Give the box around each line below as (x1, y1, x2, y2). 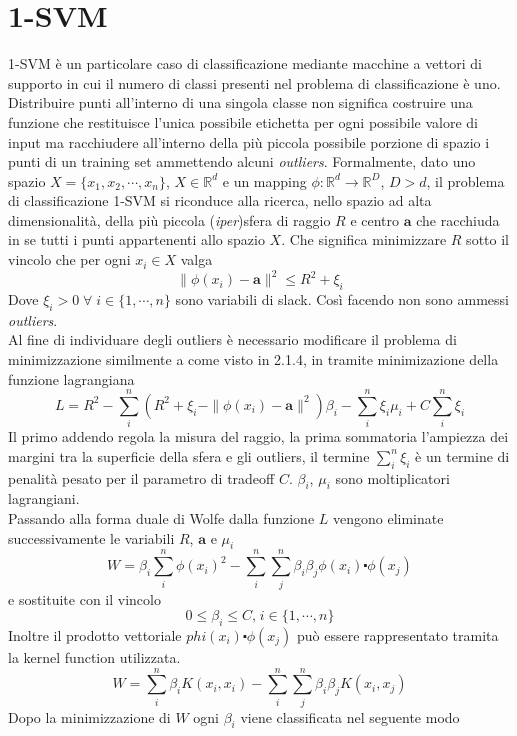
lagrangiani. (8, 488, 80, 509)
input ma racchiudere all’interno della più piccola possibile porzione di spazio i (8, 131, 490, 152)
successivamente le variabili (8, 527, 175, 548)
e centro (350, 209, 400, 230)
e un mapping (222, 170, 307, 191)
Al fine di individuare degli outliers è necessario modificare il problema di (8, 329, 457, 350)
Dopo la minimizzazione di (8, 706, 171, 727)
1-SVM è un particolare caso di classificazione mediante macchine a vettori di (8, 53, 482, 74)
